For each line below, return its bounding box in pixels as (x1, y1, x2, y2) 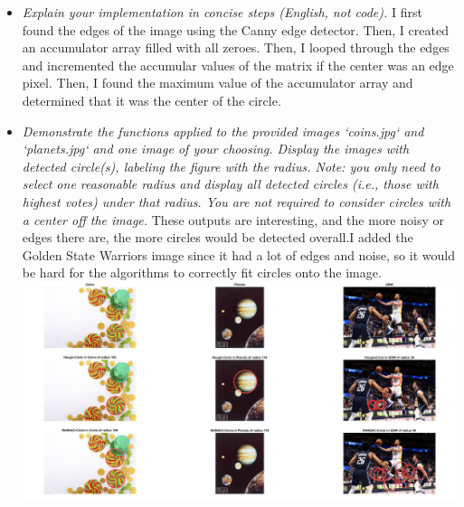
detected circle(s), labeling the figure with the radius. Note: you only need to (22, 156, 440, 175)
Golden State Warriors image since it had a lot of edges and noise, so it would (22, 245, 455, 264)
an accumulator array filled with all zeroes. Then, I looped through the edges (22, 38, 450, 57)
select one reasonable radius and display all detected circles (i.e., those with (22, 174, 439, 193)
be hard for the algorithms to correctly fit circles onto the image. (22, 263, 382, 282)
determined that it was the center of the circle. (22, 90, 281, 109)
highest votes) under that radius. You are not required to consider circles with (22, 192, 451, 211)
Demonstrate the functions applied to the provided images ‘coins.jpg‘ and (22, 121, 424, 140)
